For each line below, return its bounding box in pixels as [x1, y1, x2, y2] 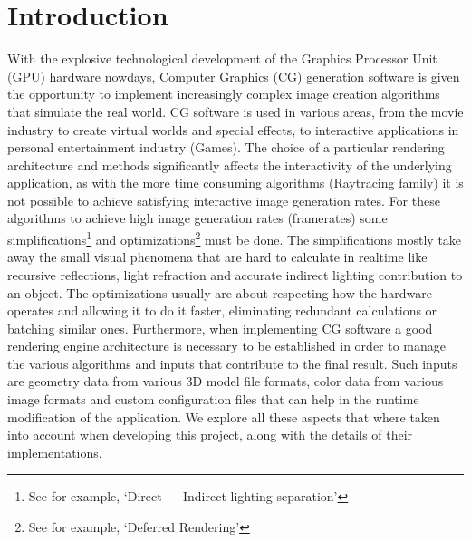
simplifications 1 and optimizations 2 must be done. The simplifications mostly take [7, 227, 462, 248]
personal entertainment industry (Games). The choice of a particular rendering [7, 138, 445, 157]
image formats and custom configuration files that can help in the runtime [7, 390, 419, 409]
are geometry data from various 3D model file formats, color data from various [7, 372, 444, 391]
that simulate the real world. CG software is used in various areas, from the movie [7, 102, 464, 121]
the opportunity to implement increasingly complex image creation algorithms [7, 84, 440, 103]
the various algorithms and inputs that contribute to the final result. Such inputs [7, 353, 457, 373]
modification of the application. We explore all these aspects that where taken [7, 407, 440, 426]
